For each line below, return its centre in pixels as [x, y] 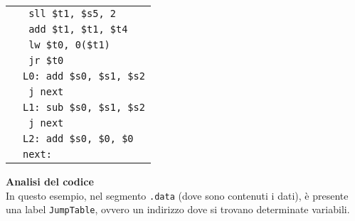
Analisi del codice [50, 181]
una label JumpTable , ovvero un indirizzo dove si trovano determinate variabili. [178, 209]
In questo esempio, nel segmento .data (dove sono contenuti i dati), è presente [177, 195]
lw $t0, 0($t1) [69, 45]
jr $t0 [46, 60]
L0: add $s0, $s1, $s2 [84, 76]
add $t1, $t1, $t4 [78, 29]
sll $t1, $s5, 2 [72, 14]
